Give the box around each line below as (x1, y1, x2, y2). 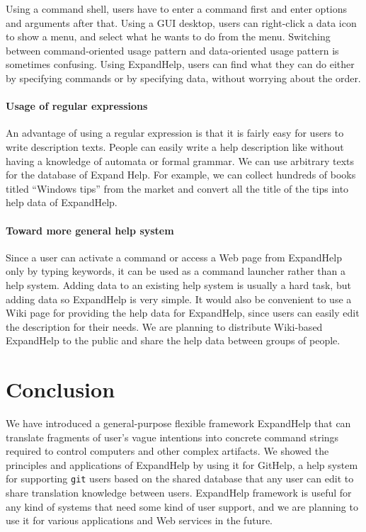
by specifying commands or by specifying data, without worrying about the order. (6, 70, 361, 85)
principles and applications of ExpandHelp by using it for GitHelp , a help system (6, 457, 358, 472)
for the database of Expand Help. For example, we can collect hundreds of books (6, 167, 356, 182)
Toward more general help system (6, 222, 174, 237)
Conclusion (6, 375, 115, 404)
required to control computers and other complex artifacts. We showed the (6, 443, 329, 458)
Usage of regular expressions (6, 98, 148, 113)
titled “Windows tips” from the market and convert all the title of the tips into (6, 181, 349, 196)
